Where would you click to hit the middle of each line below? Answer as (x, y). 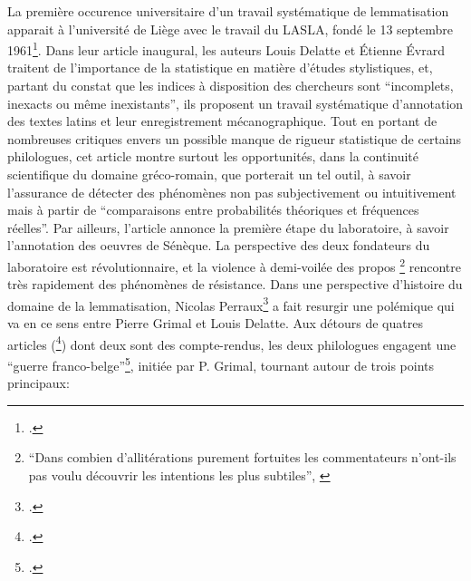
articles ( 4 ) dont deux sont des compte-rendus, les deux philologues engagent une (232, 343)
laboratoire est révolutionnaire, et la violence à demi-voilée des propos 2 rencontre (235, 265)
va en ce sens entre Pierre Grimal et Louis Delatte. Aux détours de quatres (215, 323)
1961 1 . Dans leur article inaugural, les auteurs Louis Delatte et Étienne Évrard (226, 48)
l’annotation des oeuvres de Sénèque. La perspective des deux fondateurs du (219, 245)
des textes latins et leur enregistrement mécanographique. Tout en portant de (222, 121)
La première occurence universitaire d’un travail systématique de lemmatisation (228, 11)
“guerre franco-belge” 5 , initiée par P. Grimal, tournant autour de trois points (221, 363)
